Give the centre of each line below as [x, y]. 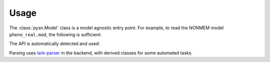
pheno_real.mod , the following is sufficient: [55, 34]
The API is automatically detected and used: [54, 44]
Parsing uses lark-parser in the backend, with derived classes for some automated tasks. [101, 53]
